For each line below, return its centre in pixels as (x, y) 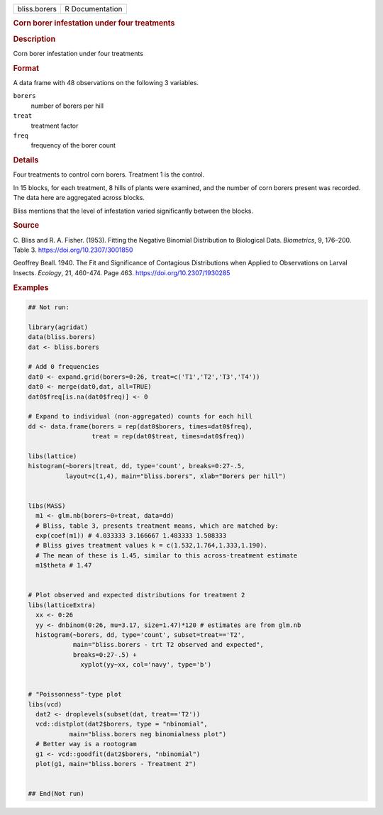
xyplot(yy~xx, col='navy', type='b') (146, 665)
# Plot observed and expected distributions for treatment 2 (137, 595)
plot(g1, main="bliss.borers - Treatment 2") (116, 764)
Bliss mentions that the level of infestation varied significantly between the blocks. (133, 211)
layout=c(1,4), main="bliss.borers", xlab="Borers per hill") (176, 476)
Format (26, 68)
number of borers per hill (67, 106)
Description (34, 39)
